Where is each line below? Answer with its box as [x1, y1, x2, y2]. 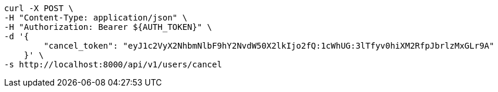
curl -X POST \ [4, 4, 74, 13]
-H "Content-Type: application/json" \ [4, 13, 187, 22]
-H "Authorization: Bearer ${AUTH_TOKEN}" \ [4, 22, 213, 32]
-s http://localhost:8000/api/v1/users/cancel [4, 60, 222, 69]
